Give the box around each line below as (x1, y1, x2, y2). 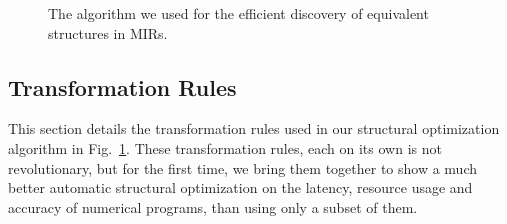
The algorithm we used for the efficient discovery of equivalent (48, 3, 429, 23)
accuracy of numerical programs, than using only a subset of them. (8, 196, 418, 217)
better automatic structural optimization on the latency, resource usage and (8, 177, 473, 198)
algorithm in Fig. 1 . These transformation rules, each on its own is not (8, 137, 442, 158)
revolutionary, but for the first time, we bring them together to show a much (8, 157, 477, 178)
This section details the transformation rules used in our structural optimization (8, 118, 500, 139)
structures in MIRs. (48, 22, 168, 43)
